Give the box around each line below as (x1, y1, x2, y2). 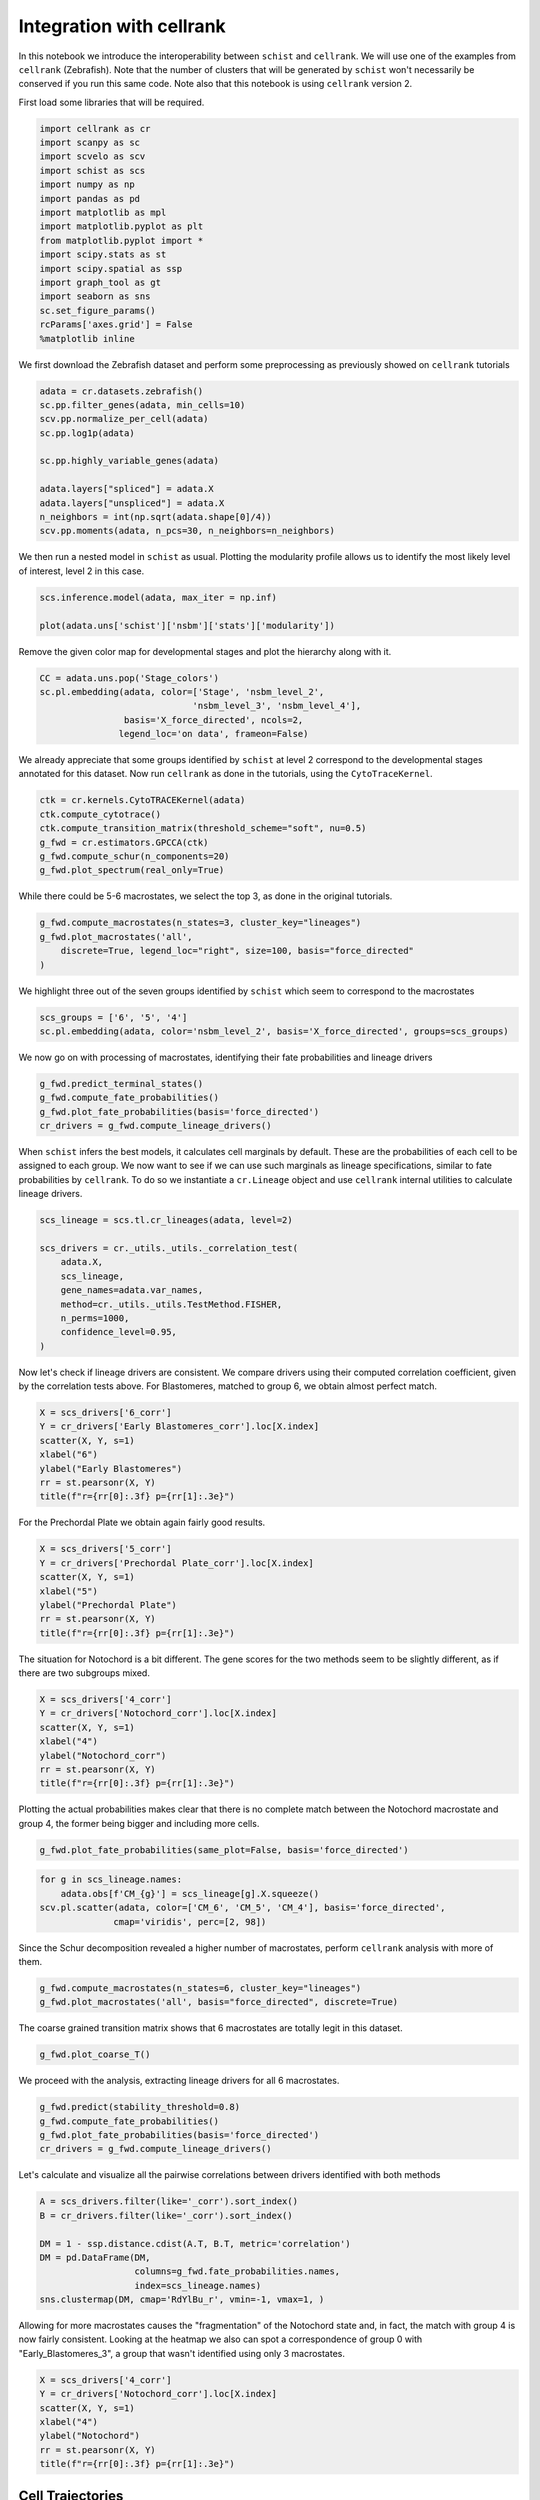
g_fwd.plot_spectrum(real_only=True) (39, 865, 225, 876)
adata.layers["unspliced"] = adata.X (39, 497, 225, 509)
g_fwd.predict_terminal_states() (39, 1078, 204, 1089)
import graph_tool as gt (39, 277, 162, 288)
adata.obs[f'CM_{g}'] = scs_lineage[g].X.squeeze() (60, 1888, 320, 1899)
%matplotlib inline (39, 333, 135, 344)
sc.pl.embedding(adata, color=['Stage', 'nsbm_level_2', (39, 686, 325, 697)
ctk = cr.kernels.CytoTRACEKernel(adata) (39, 795, 246, 806)
